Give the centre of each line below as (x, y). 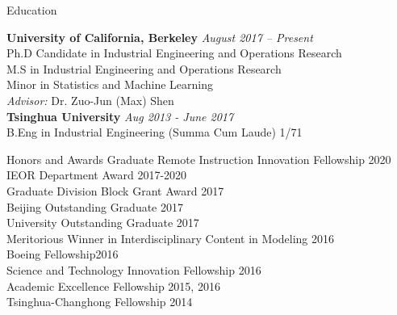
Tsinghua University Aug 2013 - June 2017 (120, 116)
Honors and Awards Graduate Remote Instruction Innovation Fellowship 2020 (199, 159)
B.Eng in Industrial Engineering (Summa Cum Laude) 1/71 (155, 132)
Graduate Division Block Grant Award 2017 (115, 190)
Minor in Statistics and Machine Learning (110, 84)
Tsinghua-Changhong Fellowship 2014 (100, 302)
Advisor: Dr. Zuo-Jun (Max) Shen (90, 100)
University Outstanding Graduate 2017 (103, 223)
